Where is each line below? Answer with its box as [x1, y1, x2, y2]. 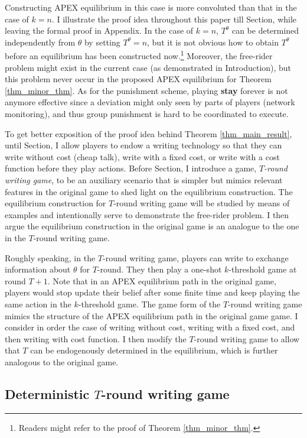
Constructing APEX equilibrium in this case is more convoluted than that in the [5, 1, 297, 13]
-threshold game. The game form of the [78, 297, 221, 310]
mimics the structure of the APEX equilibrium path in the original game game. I [5, 309, 298, 322]
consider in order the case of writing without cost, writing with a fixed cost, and [5, 321, 295, 333]
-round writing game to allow [194, 332, 300, 345]
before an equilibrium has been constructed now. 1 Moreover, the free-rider [5, 48, 273, 62]
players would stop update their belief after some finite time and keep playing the [5, 286, 300, 299]
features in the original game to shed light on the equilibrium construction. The [5, 185, 293, 197]
